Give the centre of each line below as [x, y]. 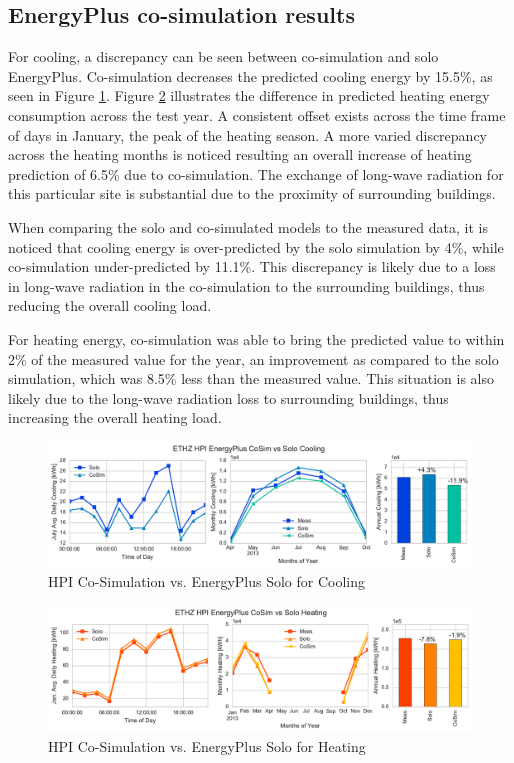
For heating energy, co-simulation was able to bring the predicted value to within [256, 338]
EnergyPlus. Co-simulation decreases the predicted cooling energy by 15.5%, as [250, 75]
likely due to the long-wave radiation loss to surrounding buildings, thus [228, 397]
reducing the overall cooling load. [110, 305]
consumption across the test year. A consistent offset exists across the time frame [257, 114]
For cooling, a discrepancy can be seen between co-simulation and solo [223, 56]
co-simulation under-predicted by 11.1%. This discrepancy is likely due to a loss [252, 266]
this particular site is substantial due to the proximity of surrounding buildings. [252, 193]
